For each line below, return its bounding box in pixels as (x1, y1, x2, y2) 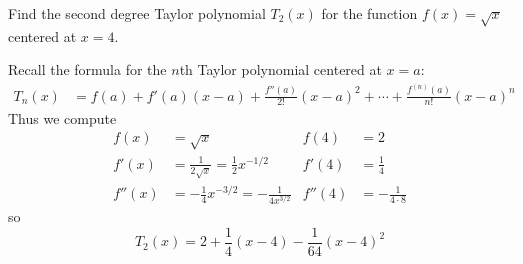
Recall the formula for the (8, 59, 167, 80)
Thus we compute (8, 107, 117, 128)
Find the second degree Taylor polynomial (8, 3, 266, 23)
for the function (321, 3, 418, 23)
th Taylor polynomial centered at (179, 59, 382, 80)
